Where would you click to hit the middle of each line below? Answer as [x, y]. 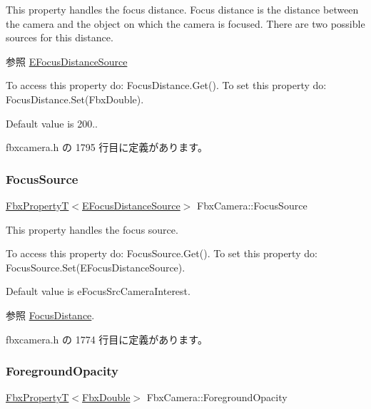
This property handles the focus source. [92, 229]
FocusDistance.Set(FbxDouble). [75, 99]
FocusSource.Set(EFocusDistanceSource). [96, 267]
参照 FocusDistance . [50, 315]
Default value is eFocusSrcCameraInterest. [98, 291]
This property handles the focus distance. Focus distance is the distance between [182, 9]
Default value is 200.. [52, 123]
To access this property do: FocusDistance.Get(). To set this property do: [166, 85]
